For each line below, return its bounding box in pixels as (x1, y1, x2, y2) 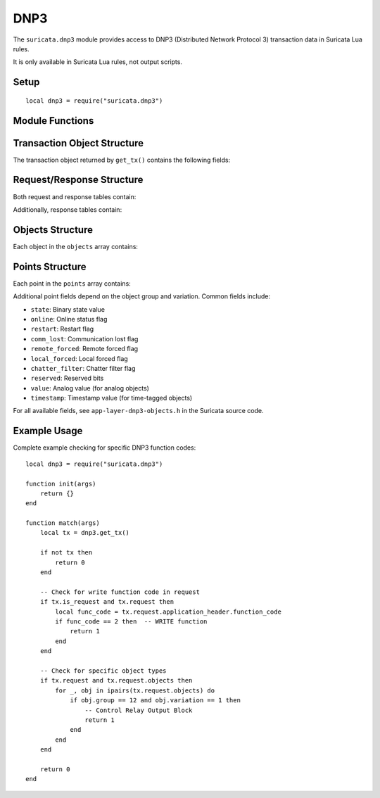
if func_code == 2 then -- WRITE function (55, 618, 208, 626)
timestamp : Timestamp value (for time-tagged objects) (30, 394, 193, 403)
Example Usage (13, 425, 83, 437)
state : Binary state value (30, 305, 106, 313)
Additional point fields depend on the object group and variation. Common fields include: (13, 292, 271, 300)
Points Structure (13, 260, 87, 272)
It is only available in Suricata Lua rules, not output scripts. (13, 58, 183, 66)
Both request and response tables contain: (13, 192, 137, 201)
